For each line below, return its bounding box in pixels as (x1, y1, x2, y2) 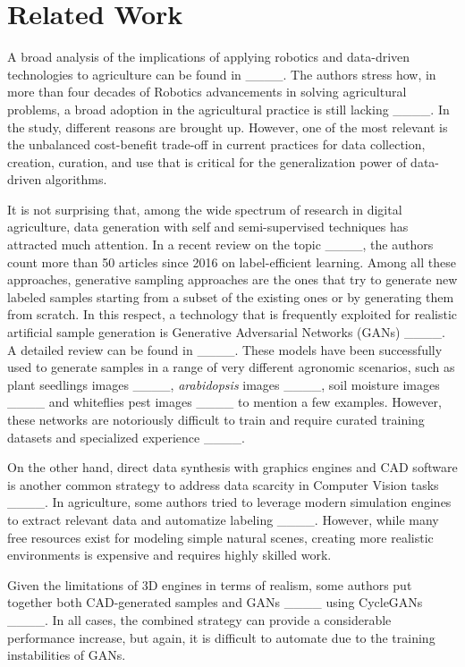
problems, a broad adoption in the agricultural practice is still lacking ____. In (7, 99, 450, 118)
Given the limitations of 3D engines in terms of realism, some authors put (7, 575, 412, 594)
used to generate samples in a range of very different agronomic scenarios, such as (7, 358, 455, 376)
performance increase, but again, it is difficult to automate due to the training (7, 628, 435, 646)
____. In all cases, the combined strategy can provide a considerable (7, 610, 392, 629)
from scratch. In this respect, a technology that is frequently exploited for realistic (7, 305, 458, 324)
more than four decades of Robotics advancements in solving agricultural (7, 82, 407, 101)
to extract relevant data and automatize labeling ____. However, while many (7, 510, 439, 528)
